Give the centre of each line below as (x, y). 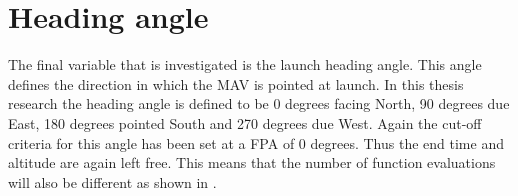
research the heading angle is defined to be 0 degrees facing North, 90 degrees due (259, 103)
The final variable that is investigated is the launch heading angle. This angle (245, 64)
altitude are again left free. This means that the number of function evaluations (252, 162)
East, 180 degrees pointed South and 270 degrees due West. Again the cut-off (245, 122)
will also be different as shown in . (112, 181)
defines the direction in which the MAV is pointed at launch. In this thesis (236, 83)
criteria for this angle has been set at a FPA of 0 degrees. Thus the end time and (256, 142)
